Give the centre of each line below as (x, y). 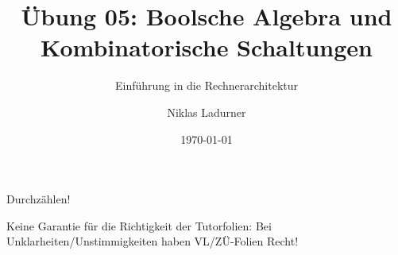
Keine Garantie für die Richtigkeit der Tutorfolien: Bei (139, 225)
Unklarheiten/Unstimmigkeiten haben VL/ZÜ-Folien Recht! (153, 241)
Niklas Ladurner (207, 112)
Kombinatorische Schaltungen (207, 47)
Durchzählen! (39, 199)
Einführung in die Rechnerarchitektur (207, 85)
